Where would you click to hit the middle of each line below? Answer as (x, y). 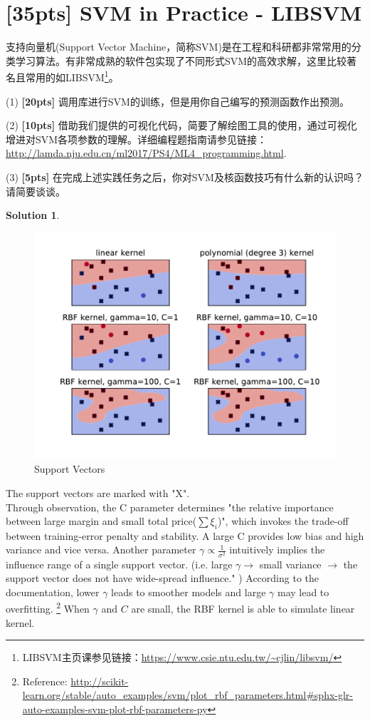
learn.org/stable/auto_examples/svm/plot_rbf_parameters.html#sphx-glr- (188, 695)
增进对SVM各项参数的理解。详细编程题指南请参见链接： (137, 139)
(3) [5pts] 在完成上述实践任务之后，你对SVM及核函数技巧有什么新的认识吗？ (185, 177)
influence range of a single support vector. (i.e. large (119, 564)
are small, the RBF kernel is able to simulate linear (243, 609)
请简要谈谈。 (36, 191)
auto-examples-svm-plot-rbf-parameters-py (115, 709)
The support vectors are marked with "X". (98, 492)
